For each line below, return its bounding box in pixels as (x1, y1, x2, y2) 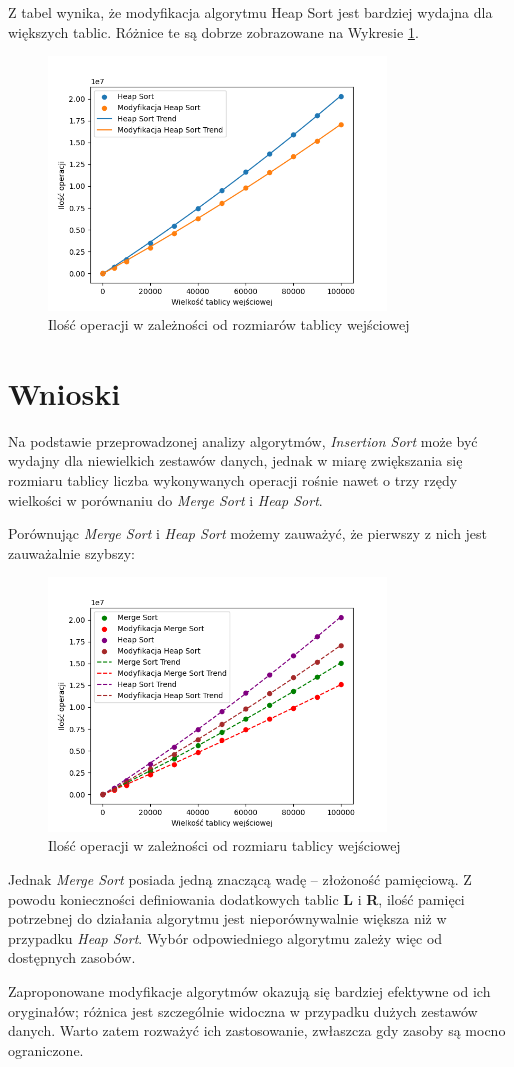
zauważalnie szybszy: (8, 542, 135, 563)
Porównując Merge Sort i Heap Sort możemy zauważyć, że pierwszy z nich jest (8, 523, 488, 544)
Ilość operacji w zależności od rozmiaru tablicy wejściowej (48, 835, 401, 856)
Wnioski (8, 372, 121, 413)
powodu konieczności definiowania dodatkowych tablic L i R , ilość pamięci (8, 888, 465, 909)
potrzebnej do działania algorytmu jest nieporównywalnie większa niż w (8, 908, 447, 929)
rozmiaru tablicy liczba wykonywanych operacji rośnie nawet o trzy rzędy (8, 470, 458, 491)
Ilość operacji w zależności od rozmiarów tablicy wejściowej (48, 314, 410, 335)
